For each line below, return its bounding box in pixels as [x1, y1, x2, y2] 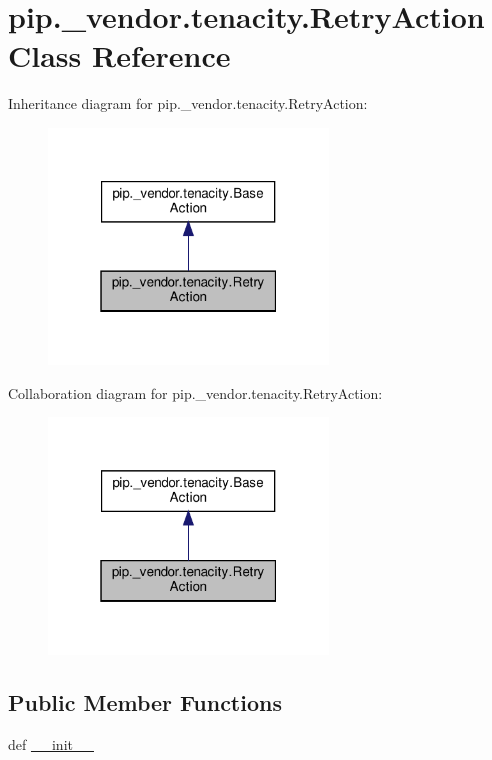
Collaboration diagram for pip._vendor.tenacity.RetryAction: [8, 382, 383, 403]
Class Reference [8, 35, 231, 76]
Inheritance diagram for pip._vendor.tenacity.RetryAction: [8, 93, 368, 114]
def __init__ [8, 734, 94, 755]
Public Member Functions [8, 687, 282, 718]
